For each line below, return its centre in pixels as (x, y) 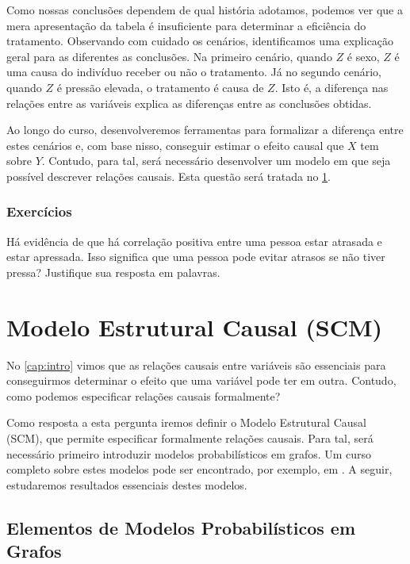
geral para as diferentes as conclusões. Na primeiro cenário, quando (169, 56)
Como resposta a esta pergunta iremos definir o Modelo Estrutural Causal (186, 422)
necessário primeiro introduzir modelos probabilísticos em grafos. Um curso (189, 453)
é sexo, (363, 56)
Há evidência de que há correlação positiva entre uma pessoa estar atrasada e (194, 241)
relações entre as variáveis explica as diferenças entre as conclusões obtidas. (189, 103)
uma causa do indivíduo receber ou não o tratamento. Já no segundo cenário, (194, 72)
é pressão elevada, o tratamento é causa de (160, 87)
